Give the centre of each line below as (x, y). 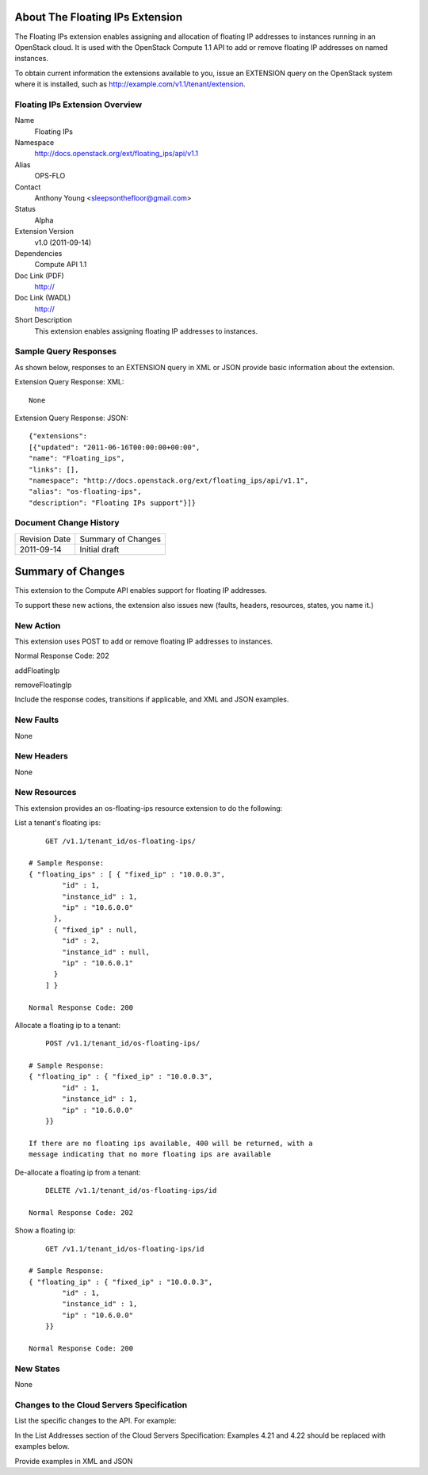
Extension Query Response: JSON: (71, 418)
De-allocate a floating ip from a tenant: (78, 1172)
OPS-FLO (50, 176)
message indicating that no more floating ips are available (150, 1154)
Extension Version (44, 231)
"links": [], (54, 469)
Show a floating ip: (45, 1230)
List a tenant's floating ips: (58, 823)
